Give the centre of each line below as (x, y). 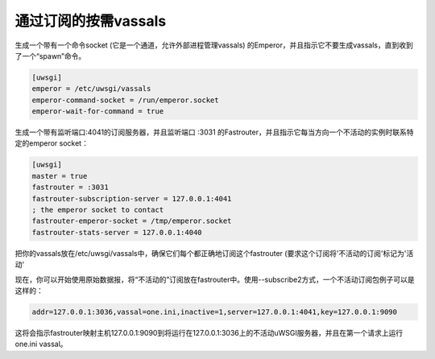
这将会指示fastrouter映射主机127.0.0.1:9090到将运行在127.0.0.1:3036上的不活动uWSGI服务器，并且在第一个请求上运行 (209, 332)
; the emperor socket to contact (98, 210)
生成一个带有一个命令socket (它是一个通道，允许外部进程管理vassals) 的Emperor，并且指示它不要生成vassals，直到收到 (214, 45)
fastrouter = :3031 (70, 188)
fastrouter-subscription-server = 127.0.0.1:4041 (132, 198)
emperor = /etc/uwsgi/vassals (91, 89)
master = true (60, 176)
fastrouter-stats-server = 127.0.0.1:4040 (117, 232)
